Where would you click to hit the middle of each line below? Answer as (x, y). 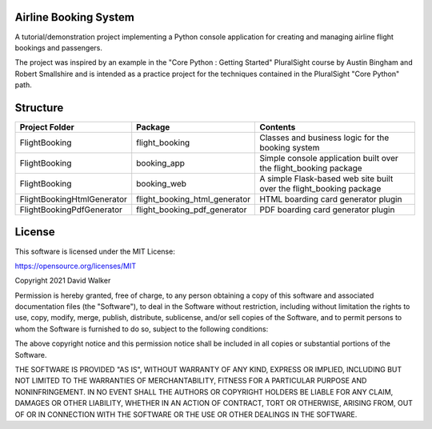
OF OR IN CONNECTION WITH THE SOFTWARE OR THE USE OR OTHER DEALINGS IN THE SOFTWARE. (186, 414)
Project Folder (47, 126)
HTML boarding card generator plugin (331, 198)
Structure (39, 108)
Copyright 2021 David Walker (63, 281)
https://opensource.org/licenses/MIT (75, 266)
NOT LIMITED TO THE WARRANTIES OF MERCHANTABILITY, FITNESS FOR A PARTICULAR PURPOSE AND (191, 381)
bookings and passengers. (59, 47)
